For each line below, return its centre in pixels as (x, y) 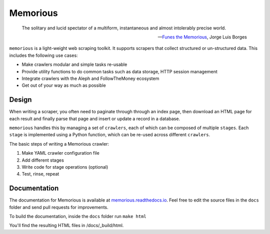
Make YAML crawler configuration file (60, 153)
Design (20, 100)
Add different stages (43, 160)
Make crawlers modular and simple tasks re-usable (74, 64)
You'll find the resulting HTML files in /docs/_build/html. (66, 226)
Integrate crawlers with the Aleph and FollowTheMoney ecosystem (90, 78)
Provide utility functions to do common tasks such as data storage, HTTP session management (119, 71)
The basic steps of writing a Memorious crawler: (59, 144)
